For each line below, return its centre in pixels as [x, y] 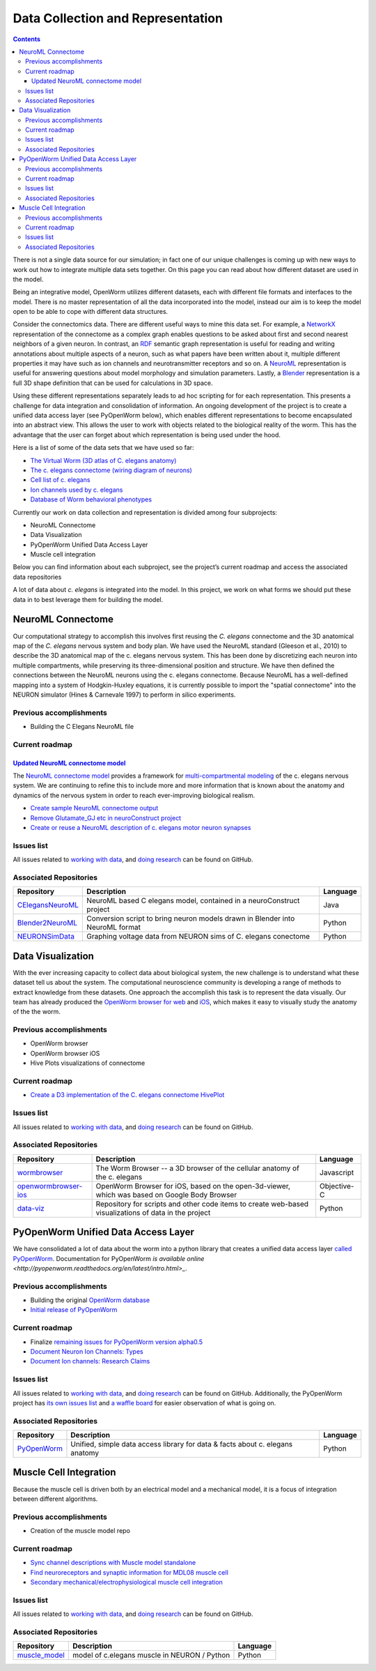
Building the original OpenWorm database [90, 1300]
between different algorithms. [55, 1499]
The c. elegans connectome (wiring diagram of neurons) [111, 470]
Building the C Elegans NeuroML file [82, 727]
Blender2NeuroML [47, 923]
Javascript [337, 1172]
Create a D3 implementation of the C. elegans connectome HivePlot [127, 1095]
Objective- [337, 1186]
